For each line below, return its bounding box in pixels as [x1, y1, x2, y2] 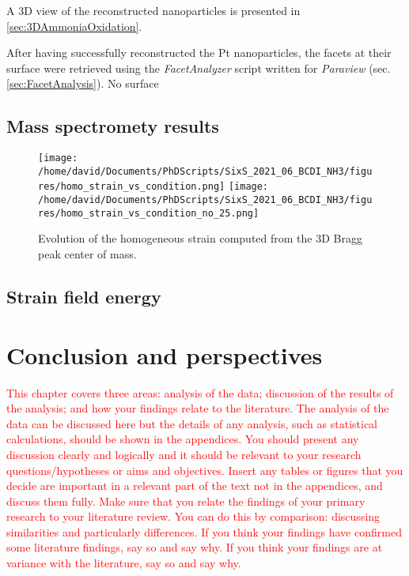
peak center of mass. [38, 246, 137, 262]
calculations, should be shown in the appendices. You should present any [6, 431, 359, 447]
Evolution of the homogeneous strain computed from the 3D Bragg [38, 230, 362, 247]
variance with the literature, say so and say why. [6, 555, 241, 571]
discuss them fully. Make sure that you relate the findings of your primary [6, 492, 365, 509]
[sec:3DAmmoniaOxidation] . [6, 17, 142, 34]
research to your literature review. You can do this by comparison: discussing [6, 508, 381, 525]
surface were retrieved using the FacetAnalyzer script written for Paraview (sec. [6, 59, 391, 76]
